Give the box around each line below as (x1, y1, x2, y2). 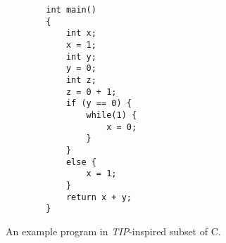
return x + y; (65, 192, 132, 202)
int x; (65, 28, 96, 39)
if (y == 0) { (65, 98, 132, 109)
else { (65, 157, 96, 167)
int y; (65, 51, 96, 62)
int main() (46, 5, 96, 15)
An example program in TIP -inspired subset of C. (6, 223, 221, 238)
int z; (65, 74, 96, 85)
